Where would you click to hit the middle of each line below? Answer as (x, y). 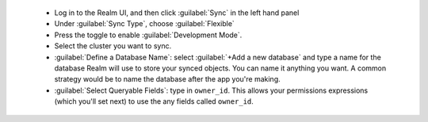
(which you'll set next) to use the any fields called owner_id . (154, 101)
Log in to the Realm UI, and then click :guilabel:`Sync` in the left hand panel (177, 13)
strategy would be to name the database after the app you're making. (167, 79)
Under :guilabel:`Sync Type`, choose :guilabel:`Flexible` (145, 24)
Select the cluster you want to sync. (113, 46)
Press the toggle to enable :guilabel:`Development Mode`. (148, 35)
